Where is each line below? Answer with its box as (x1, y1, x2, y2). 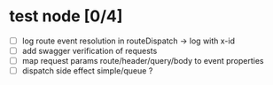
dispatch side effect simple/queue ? (21, 66, 153, 76)
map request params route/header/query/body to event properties (21, 56, 264, 66)
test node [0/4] (9, 6, 123, 27)
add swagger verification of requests (21, 46, 158, 56)
